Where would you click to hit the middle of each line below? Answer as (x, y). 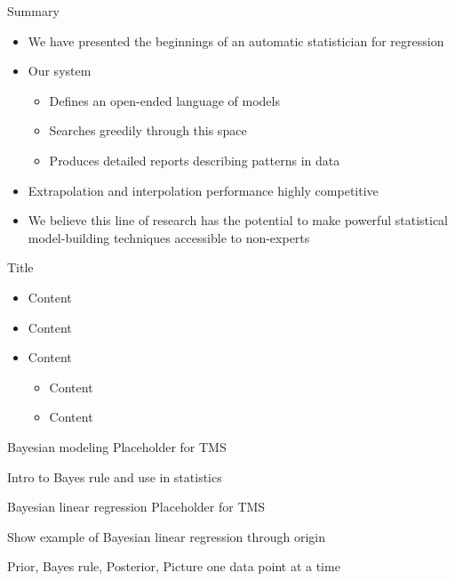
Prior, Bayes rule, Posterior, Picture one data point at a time (174, 566)
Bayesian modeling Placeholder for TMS (117, 446)
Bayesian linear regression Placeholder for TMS (136, 507)
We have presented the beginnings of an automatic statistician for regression (236, 40)
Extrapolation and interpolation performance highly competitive (203, 190)
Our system (60, 71)
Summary (33, 11)
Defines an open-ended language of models (164, 100)
